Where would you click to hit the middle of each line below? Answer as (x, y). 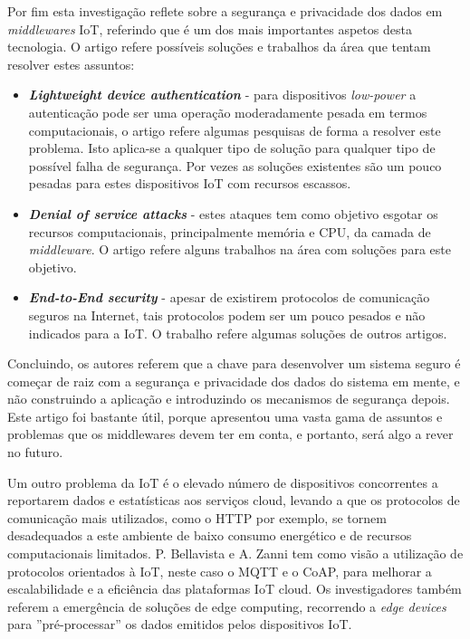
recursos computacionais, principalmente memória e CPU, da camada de (230, 231)
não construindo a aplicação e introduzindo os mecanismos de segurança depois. (229, 399)
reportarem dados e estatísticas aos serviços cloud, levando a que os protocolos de (234, 500)
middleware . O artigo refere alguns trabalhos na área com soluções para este (240, 249)
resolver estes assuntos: (71, 64)
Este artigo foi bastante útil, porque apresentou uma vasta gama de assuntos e (225, 416)
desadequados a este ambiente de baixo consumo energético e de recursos (210, 535)
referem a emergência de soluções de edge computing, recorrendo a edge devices (227, 606)
